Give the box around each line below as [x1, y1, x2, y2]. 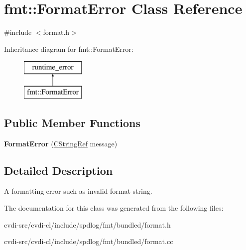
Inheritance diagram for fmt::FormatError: [4, 43, 133, 54]
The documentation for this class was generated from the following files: [4, 203, 224, 213]
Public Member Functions [4, 115, 140, 130]
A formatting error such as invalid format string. [4, 186, 152, 196]
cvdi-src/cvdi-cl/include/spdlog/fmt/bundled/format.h [4, 219, 171, 230]
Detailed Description [4, 162, 113, 178]
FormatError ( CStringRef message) [4, 138, 118, 148]
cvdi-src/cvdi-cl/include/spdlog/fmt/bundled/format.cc [4, 236, 173, 247]
